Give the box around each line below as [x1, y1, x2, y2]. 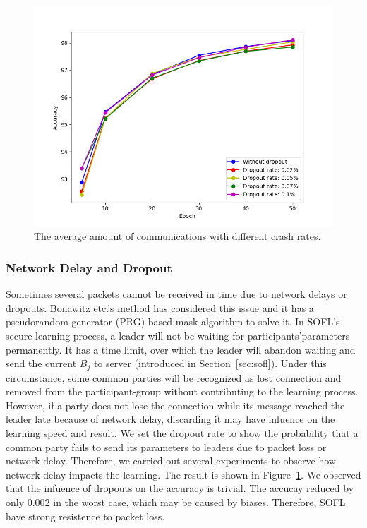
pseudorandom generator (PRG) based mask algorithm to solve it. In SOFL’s [6, 314, 340, 329]
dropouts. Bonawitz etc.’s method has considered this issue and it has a [6, 300, 314, 315]
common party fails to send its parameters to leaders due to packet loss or [6, 439, 327, 454]
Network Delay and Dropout [6, 258, 172, 276]
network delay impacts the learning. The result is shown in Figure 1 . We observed [6, 467, 361, 481]
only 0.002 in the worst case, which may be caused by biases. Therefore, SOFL [6, 494, 346, 509]
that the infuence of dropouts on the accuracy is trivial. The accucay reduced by [6, 481, 354, 496]
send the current [6, 356, 77, 371]
